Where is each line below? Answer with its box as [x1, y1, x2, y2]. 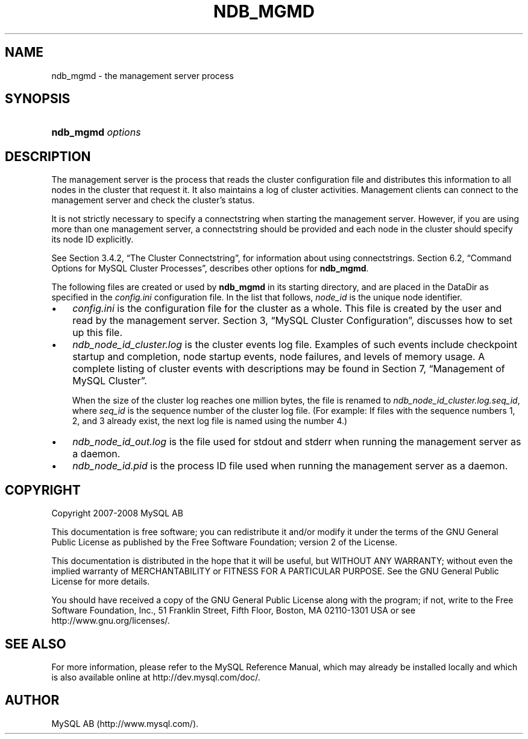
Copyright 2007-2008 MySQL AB [51, 508, 183, 519]
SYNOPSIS [5, 91, 71, 107]
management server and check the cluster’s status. [51, 195, 255, 206]
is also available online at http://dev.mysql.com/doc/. [51, 671, 260, 682]
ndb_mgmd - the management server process [51, 70, 234, 81]
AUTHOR [5, 693, 60, 708]
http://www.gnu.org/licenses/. [51, 615, 170, 626]
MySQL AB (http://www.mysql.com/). [51, 718, 199, 729]
